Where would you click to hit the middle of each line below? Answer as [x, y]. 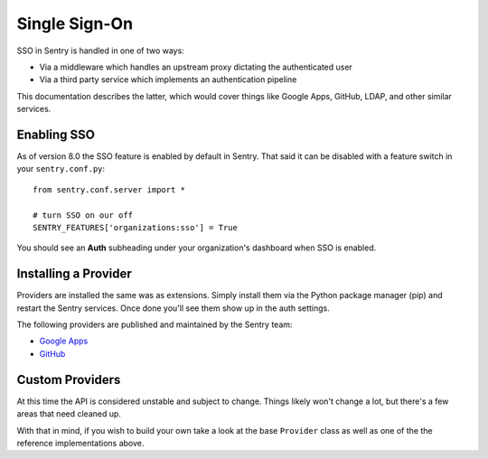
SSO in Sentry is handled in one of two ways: [100, 51]
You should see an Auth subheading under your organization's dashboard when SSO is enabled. [197, 248]
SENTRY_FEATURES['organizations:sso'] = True [136, 227]
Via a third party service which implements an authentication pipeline [168, 80]
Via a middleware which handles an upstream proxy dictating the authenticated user [196, 67]
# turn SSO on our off [83, 215]
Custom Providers [69, 379]
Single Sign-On [75, 23]
